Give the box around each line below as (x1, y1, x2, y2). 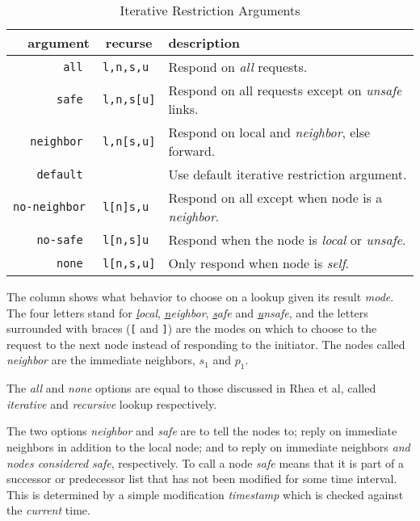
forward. (168, 141, 216, 160)
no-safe (36, 233, 83, 246)
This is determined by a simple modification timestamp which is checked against (6, 485, 404, 502)
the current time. (6, 502, 90, 519)
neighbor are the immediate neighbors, (6, 351, 195, 368)
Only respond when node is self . (168, 254, 350, 272)
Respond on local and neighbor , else (168, 123, 371, 141)
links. (168, 99, 199, 118)
